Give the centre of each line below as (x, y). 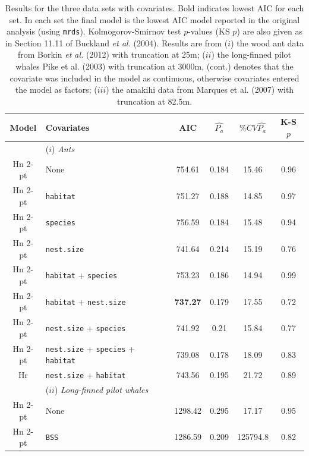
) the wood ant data (267, 43)
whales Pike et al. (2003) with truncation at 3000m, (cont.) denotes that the (154, 66)
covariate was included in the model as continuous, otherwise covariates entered (154, 78)
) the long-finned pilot (251, 54)
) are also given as (269, 31)
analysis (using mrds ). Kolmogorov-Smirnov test (94, 31)
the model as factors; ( (56, 89)
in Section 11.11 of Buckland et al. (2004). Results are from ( (116, 43)
